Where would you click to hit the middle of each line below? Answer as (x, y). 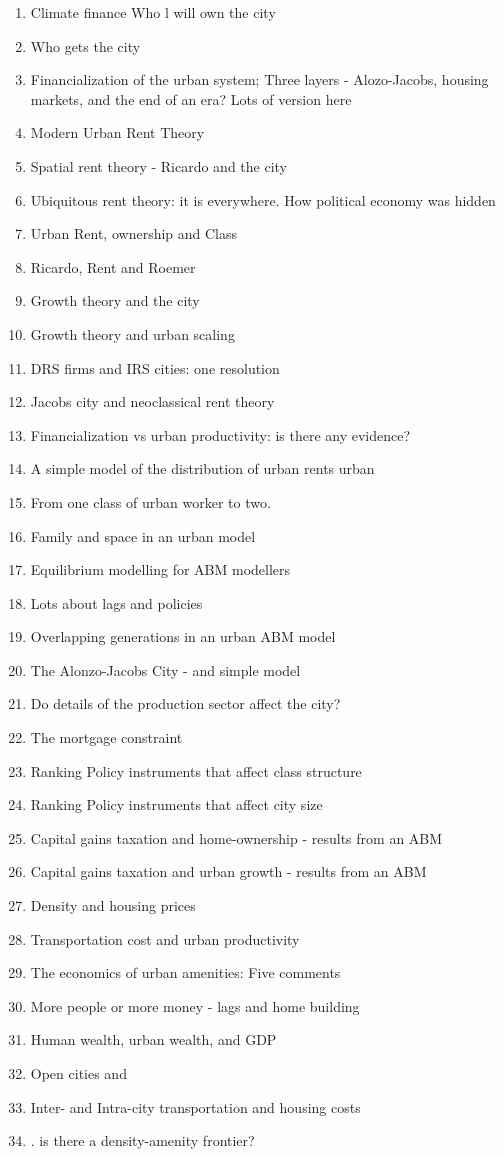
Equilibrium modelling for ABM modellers (160, 569)
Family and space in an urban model (143, 535)
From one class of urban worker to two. (150, 501)
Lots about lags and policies (116, 602)
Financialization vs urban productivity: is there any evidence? (220, 434)
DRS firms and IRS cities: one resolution (155, 367)
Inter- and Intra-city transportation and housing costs (195, 1106)
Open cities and (78, 1073)
